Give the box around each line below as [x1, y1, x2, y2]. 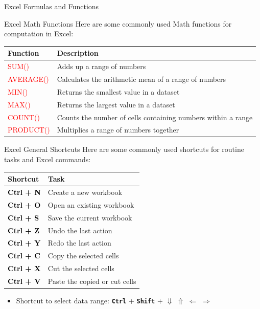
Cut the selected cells [48, 263, 114, 274]
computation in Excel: [4, 28, 74, 39]
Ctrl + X [8, 263, 41, 274]
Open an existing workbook [48, 199, 134, 210]
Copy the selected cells [48, 250, 119, 261]
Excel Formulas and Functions [4, 1, 99, 11]
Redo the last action [48, 237, 111, 248]
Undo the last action [48, 225, 112, 235]
